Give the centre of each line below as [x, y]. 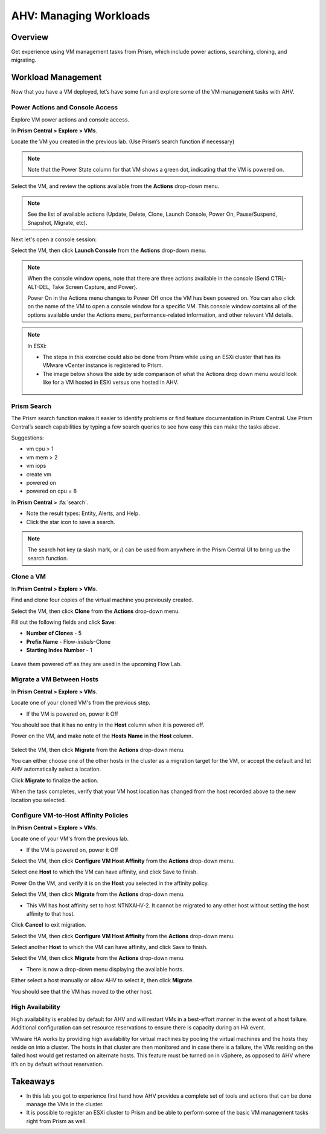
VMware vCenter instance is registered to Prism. [103, 365]
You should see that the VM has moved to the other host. [82, 991]
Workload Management [56, 78]
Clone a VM [29, 577]
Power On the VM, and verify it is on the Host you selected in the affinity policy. [110, 883]
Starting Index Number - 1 [59, 650]
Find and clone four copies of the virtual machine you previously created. [102, 600]
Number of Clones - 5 [54, 633]
